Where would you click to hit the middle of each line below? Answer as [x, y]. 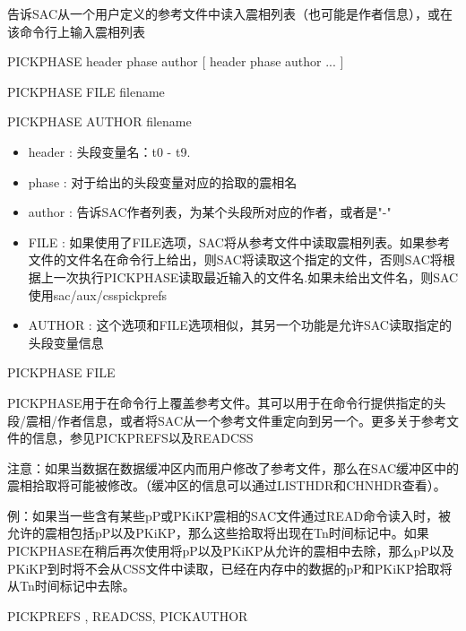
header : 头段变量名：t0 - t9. [109, 151]
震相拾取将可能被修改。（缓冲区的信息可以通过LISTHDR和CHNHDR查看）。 [227, 485]
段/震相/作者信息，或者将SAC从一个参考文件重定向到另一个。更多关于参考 [227, 420]
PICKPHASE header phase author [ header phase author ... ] [176, 61]
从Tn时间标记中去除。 [71, 586]
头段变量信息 [66, 342]
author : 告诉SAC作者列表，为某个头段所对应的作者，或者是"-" [210, 212]
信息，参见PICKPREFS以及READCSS [142, 438]
